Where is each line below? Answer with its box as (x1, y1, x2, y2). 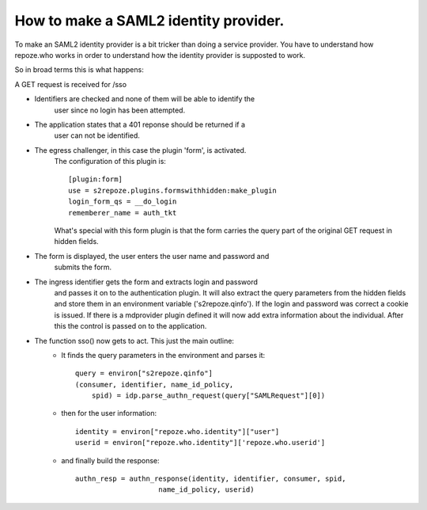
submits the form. (54, 262, 112, 272)
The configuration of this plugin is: (54, 157, 166, 166)
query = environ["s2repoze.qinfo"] (75, 369, 213, 378)
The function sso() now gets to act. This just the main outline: (34, 336, 235, 345)
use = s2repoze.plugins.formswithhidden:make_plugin (68, 186, 277, 195)
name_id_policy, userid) (158, 485, 255, 494)
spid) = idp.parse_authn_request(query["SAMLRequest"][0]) (91, 391, 326, 400)
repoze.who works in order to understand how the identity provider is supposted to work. (14, 50, 306, 59)
